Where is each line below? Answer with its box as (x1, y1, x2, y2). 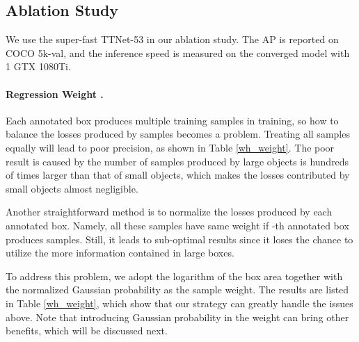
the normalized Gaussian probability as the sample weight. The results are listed (6, 282, 349, 297)
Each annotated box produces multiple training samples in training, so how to (6, 113, 339, 127)
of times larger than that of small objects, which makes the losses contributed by (6, 168, 350, 182)
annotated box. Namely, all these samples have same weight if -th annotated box (6, 218, 349, 232)
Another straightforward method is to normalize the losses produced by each (6, 204, 333, 219)
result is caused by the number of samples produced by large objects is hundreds (6, 154, 349, 168)
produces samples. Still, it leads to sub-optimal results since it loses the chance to (6, 231, 353, 246)
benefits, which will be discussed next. (6, 323, 168, 338)
